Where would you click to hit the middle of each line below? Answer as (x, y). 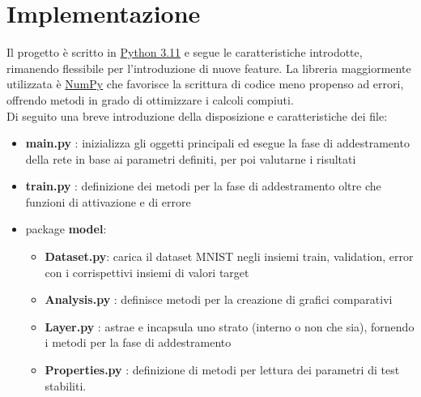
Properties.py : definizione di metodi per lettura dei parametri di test (222, 370)
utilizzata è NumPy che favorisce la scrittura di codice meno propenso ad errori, (205, 84)
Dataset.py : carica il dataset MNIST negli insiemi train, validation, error (229, 256)
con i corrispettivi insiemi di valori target (147, 272)
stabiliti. (66, 385)
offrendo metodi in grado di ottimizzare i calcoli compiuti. (150, 99)
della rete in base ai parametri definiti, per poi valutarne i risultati (191, 158)
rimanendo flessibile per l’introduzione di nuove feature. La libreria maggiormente (209, 68)
